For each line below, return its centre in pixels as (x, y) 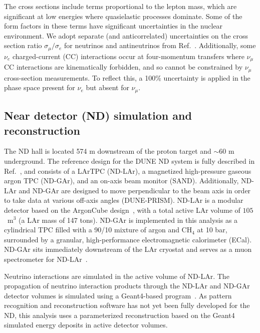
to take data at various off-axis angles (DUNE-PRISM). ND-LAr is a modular (124, 200)
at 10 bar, (212, 230)
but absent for (107, 87)
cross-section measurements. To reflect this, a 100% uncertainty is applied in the (127, 77)
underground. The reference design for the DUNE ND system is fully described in (129, 160)
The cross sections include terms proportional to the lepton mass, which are (120, 6)
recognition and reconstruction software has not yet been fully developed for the (127, 305)
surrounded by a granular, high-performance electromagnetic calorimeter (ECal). (128, 239)
